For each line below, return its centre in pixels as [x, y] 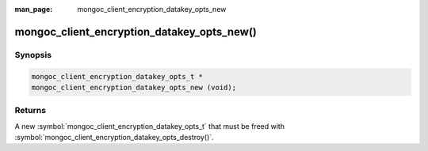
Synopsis [33, 55]
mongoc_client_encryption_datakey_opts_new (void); [134, 87]
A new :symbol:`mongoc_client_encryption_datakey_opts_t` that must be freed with [150, 126]
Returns [31, 111]
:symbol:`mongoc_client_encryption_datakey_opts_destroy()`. [114, 138]
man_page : [34, 9]
